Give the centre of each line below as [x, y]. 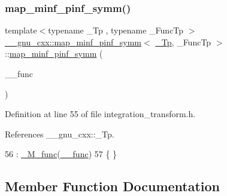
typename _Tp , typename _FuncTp [116, 30]
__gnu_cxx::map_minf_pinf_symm [73, 42]
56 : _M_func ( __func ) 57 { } [61, 154]
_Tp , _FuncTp [183, 42]
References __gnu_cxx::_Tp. [60, 134]
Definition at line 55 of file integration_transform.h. [100, 114]
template [21, 30]
